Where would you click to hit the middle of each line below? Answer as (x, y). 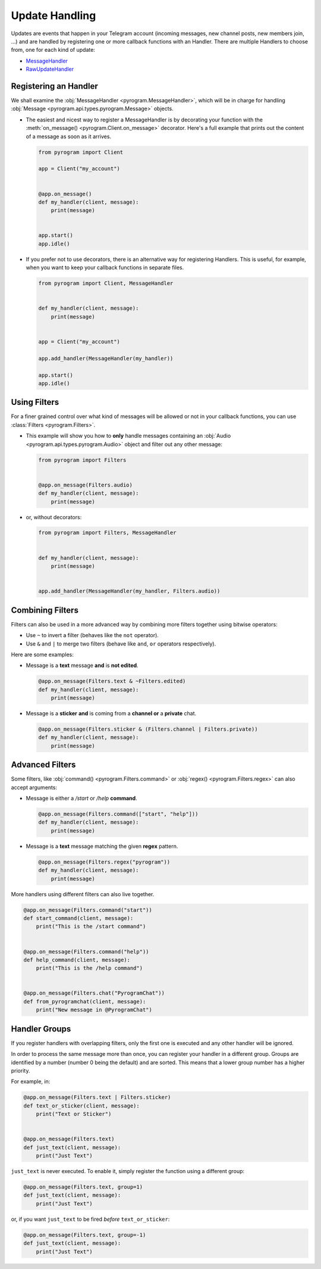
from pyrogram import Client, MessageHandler (106, 283)
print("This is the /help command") (89, 968)
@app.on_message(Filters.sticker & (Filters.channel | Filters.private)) (148, 729)
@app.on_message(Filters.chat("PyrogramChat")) (94, 993)
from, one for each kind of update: (53, 50)
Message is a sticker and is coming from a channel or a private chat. (111, 713)
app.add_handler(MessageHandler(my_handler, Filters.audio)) (129, 591)
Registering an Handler (54, 86)
